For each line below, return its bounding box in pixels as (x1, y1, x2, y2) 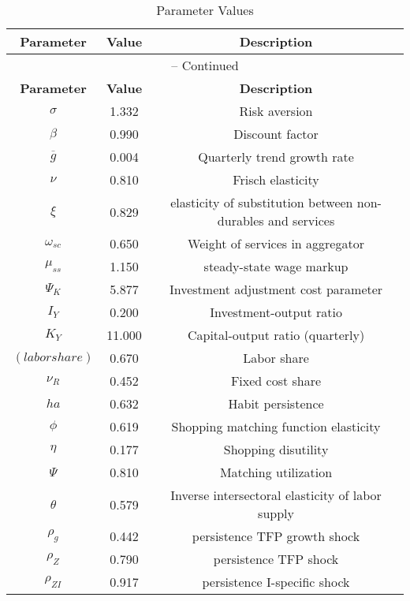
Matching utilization (219, 463, 333, 481)
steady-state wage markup (203, 257, 348, 275)
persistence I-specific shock (202, 573, 350, 591)
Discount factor (233, 125, 319, 143)
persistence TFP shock (213, 550, 339, 568)
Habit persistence (228, 394, 324, 412)
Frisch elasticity (233, 170, 319, 189)
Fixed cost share (230, 371, 322, 390)
